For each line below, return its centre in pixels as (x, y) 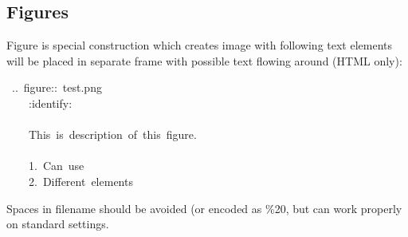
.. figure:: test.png (57, 87)
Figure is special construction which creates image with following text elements (200, 45)
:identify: (50, 103)
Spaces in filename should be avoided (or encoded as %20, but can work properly (204, 208)
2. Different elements (80, 181)
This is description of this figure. (112, 134)
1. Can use (56, 166)
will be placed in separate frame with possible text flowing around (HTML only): (204, 60)
